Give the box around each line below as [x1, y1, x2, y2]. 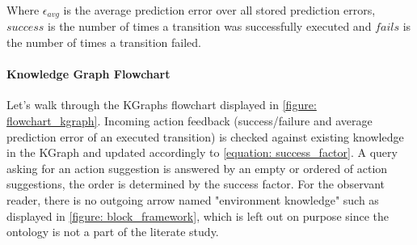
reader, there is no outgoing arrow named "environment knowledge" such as [6, 192, 379, 208]
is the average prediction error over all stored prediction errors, [63, 2, 376, 18]
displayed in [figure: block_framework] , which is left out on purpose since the [6, 207, 389, 224]
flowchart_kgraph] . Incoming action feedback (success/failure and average [6, 112, 373, 129]
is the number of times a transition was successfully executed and [48, 18, 372, 35]
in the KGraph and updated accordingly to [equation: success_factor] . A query [6, 144, 398, 161]
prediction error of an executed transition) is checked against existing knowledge [6, 128, 404, 145]
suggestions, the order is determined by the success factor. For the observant [6, 175, 385, 192]
